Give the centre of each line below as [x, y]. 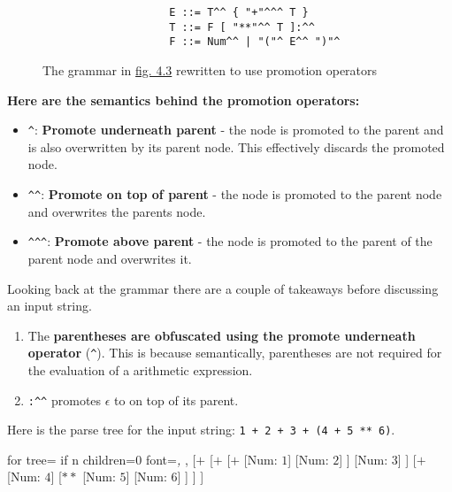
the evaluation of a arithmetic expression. [140, 369]
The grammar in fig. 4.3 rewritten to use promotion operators [210, 69]
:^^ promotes [65, 400]
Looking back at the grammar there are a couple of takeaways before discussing [223, 288]
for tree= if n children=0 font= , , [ [102, 459]
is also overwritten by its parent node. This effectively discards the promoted [236, 146]
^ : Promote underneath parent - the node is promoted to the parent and [236, 130]
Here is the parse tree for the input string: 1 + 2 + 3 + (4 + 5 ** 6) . [201, 430]
